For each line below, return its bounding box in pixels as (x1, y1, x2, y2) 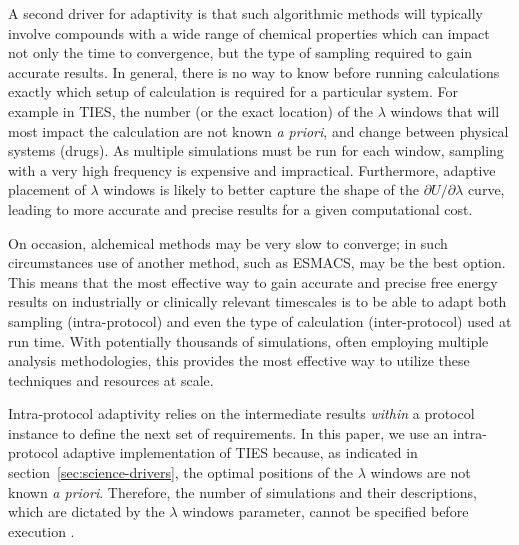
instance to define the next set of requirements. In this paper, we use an (8, 422, 449, 443)
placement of (8, 179, 86, 200)
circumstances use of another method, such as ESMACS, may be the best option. (8, 252, 506, 273)
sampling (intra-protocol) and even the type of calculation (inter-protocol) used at (8, 310, 512, 331)
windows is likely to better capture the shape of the (103, 179, 419, 200)
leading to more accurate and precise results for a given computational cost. (8, 198, 473, 219)
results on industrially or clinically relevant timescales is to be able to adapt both (8, 291, 507, 312)
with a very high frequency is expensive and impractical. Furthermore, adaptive (8, 159, 496, 180)
